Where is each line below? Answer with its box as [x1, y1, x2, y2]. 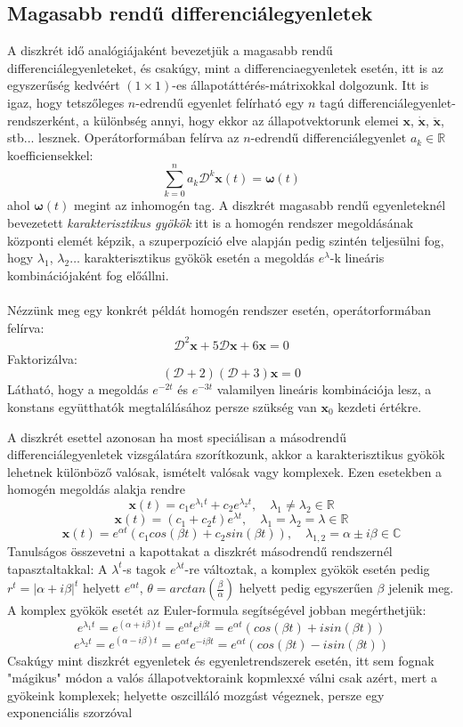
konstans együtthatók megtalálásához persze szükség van [7, 397, 317, 416]
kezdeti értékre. [337, 397, 422, 416]
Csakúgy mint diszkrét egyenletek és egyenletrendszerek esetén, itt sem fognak [7, 650, 435, 669]
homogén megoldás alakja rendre [7, 480, 186, 498]
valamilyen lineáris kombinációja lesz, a [216, 380, 432, 399]
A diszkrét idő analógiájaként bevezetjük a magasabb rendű [7, 41, 333, 60]
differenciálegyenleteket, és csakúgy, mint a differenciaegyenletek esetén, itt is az [7, 58, 443, 77]
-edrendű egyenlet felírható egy [135, 93, 305, 111]
